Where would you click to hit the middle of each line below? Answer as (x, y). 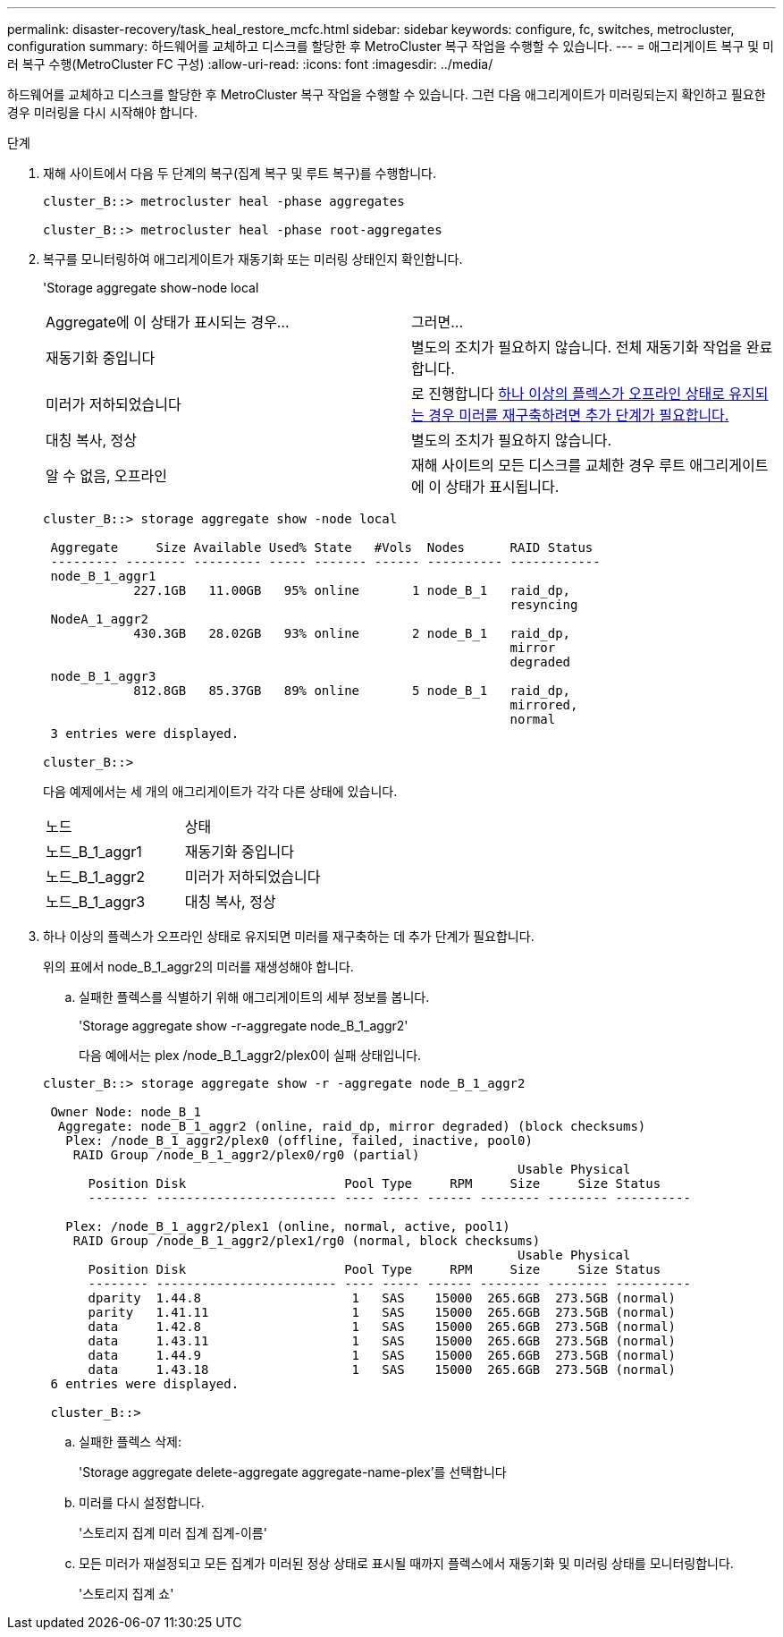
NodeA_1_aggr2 (100, 619)
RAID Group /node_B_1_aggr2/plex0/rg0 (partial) (246, 1155)
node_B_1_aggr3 (103, 676)
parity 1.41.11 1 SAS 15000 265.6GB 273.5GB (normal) (382, 1312)
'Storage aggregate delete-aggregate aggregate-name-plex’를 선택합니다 (293, 1472)
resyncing (544, 605)
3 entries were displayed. (145, 734)
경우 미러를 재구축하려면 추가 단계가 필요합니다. (579, 415)
